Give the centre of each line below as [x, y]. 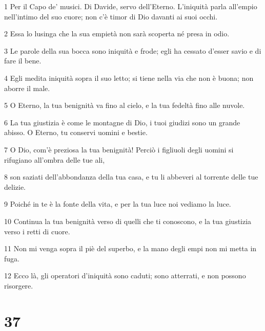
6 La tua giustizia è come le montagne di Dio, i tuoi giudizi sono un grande [122, 122]
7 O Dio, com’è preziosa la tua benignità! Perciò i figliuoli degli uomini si [119, 149]
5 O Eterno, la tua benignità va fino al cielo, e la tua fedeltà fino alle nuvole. [125, 105]
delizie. [15, 186]
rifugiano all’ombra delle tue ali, [55, 159]
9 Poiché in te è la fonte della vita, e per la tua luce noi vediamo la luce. [118, 204]
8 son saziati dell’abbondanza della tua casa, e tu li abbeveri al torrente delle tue [131, 177]
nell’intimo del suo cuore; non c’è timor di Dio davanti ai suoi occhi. [111, 16]
